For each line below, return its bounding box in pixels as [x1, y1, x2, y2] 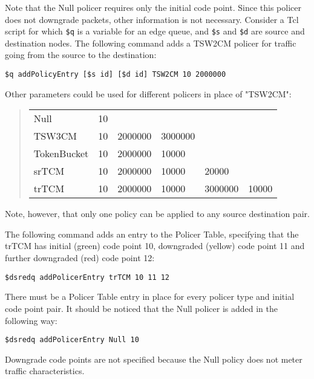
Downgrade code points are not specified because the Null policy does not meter [5, 352, 303, 365]
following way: [5, 314, 57, 326]
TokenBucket [33, 146, 89, 161]
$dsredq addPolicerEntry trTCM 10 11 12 [5, 273, 170, 282]
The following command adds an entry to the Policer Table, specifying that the [5, 227, 299, 240]
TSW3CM [33, 129, 77, 143]
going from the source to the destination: [5, 48, 157, 61]
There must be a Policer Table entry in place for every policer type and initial [5, 290, 295, 303]
